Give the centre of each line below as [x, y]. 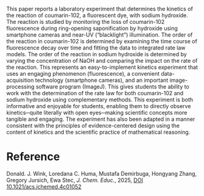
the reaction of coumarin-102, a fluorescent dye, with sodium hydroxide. [97, 15]
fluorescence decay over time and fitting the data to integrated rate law [96, 48]
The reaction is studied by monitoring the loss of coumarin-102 [86, 22]
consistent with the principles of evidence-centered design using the [93, 125]
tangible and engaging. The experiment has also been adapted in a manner [101, 119]
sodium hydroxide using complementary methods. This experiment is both [100, 100]
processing [20, 87]
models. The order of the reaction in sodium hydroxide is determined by [97, 54]
